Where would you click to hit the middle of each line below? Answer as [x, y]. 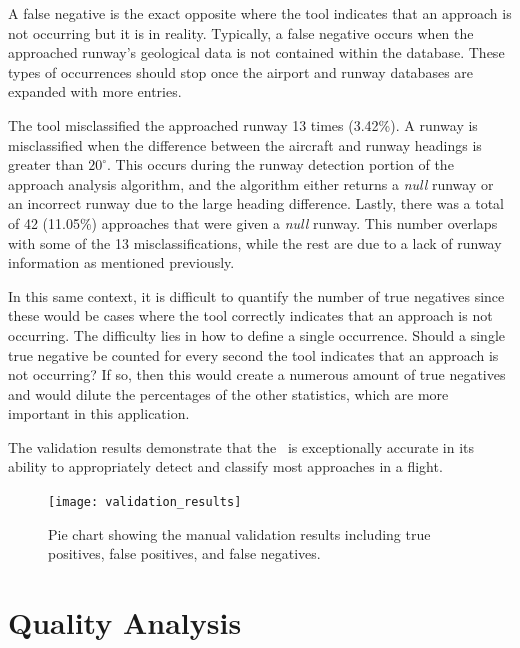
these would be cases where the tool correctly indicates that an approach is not [250, 315]
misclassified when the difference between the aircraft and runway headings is [245, 144]
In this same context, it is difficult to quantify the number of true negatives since [256, 295]
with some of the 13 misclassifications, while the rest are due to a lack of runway [255, 242]
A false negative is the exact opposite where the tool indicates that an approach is [260, 13]
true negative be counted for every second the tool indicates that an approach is [253, 354]
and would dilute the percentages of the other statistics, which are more [228, 393]
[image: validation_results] [145, 502]
